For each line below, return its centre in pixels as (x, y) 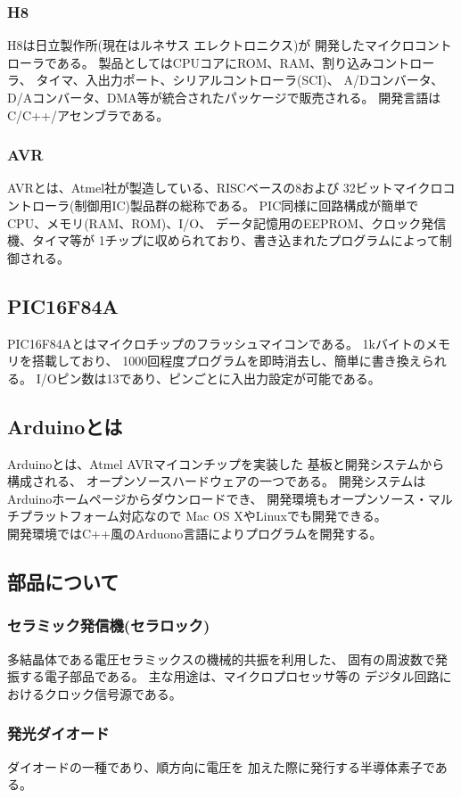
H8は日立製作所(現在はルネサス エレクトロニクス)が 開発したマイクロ (211, 45)
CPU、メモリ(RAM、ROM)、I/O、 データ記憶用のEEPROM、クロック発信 (227, 222)
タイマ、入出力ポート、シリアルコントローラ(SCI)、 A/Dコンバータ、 (240, 80)
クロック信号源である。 (113, 693)
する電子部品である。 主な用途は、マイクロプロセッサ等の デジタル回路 (229, 676)
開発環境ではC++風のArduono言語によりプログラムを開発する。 (195, 533)
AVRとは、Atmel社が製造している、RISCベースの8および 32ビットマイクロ (225, 188)
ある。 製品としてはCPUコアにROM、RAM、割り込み (214, 62)
